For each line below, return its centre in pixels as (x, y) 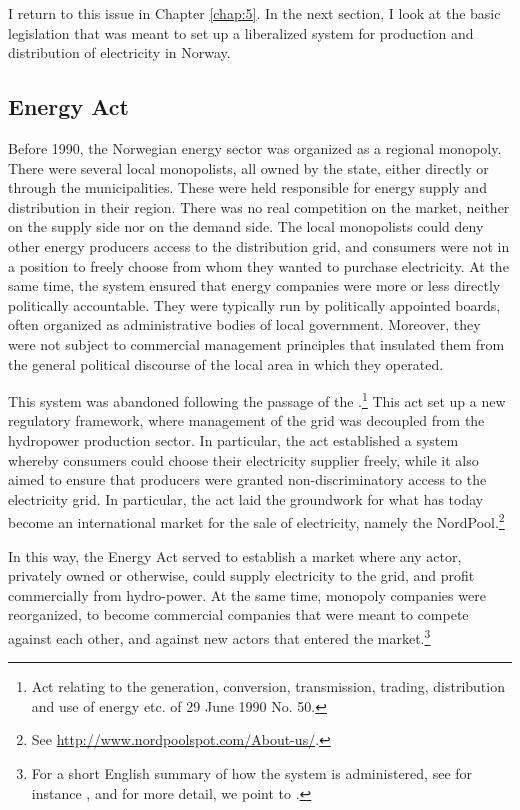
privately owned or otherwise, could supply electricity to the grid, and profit (241, 575)
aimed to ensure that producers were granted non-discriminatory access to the (247, 479)
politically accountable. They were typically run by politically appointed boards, (254, 304)
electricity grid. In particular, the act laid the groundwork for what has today (246, 498)
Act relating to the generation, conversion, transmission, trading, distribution (268, 686)
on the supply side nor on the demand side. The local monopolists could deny (246, 226)
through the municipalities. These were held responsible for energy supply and (247, 187)
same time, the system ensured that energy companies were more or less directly (254, 285)
